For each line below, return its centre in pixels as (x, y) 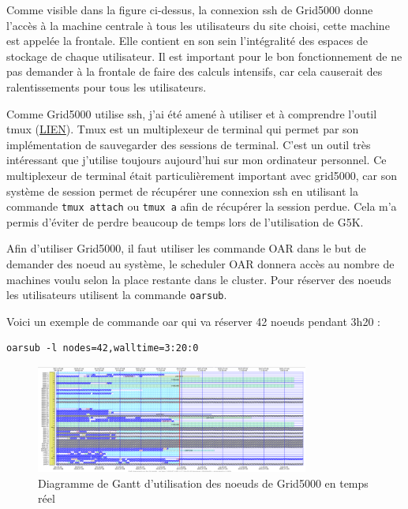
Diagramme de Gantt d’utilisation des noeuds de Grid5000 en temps (203, 483)
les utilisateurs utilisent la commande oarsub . (117, 295)
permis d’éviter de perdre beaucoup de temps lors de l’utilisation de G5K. (185, 221)
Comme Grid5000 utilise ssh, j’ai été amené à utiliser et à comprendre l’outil (192, 113)
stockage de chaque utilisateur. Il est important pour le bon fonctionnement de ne (204, 56)
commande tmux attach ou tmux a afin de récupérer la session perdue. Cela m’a (202, 206)
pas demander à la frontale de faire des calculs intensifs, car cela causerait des (195, 71)
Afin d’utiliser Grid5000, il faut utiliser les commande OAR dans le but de (186, 248)
